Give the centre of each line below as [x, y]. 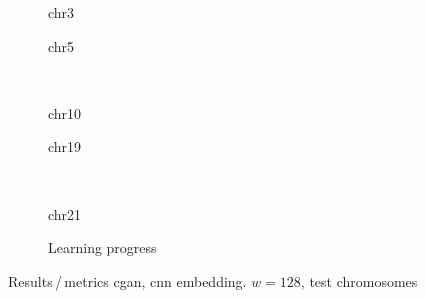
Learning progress [102, 247]
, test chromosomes [359, 280]
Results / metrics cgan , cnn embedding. [127, 280]
